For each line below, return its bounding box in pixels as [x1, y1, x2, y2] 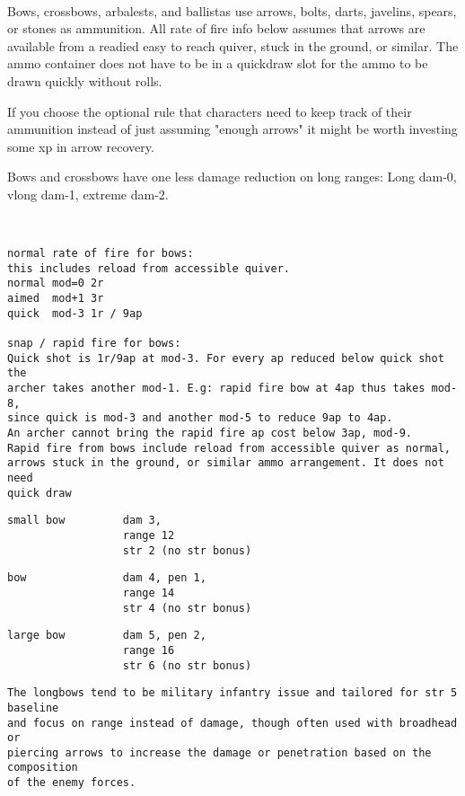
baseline [7, 701, 59, 714]
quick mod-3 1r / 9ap [7, 306, 143, 320]
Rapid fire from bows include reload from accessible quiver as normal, [7, 441, 451, 455]
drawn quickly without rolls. [7, 71, 162, 90]
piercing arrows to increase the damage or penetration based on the [7, 746, 432, 759]
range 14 [122, 586, 175, 599]
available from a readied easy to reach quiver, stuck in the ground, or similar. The [7, 36, 459, 55]
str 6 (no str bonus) [122, 659, 252, 672]
